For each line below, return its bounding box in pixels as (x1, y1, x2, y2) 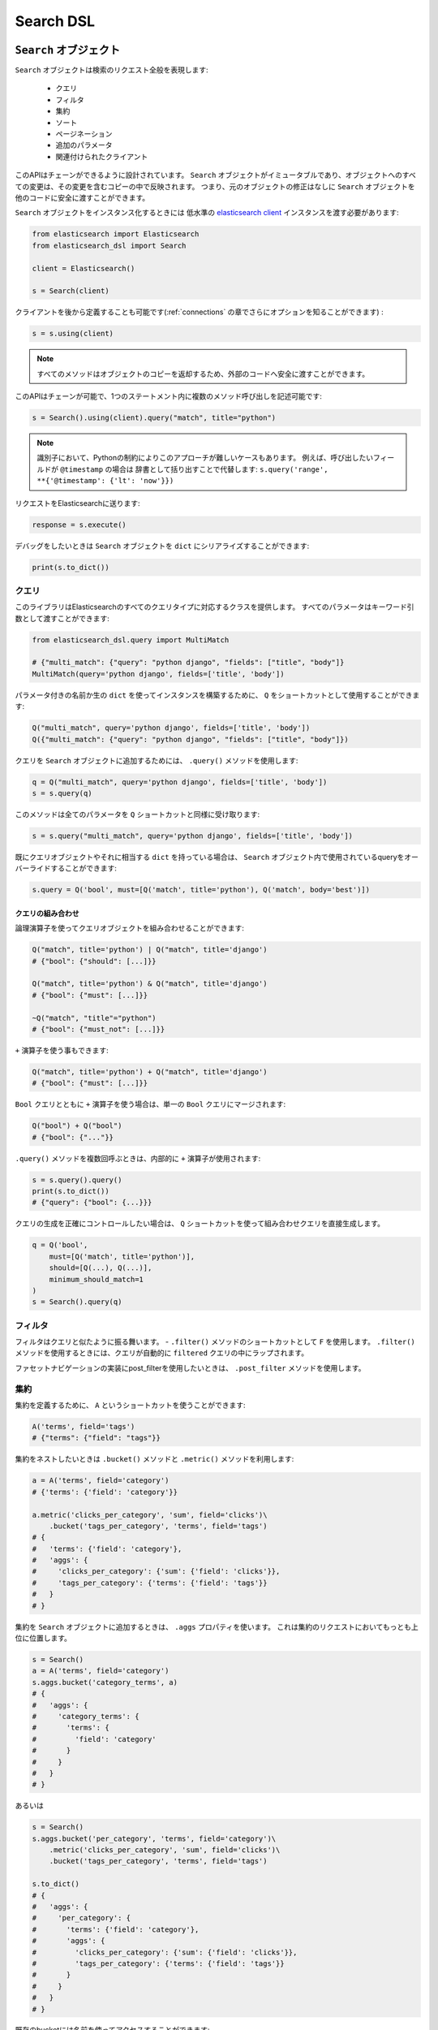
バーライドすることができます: (15, 863, 118, 873)
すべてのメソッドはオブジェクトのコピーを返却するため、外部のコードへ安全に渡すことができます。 (36, 369, 370, 378)
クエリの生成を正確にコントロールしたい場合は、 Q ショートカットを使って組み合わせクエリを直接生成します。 (15, 1219, 385, 1229)
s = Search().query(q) (32, 1298, 122, 1307)
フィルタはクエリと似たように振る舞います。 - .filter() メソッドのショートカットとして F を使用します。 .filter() (15, 1337, 415, 1347)
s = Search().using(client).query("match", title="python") (32, 413, 277, 422)
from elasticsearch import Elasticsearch (32, 230, 200, 239)
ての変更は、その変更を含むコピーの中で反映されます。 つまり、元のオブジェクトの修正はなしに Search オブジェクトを (15, 181, 415, 191)
